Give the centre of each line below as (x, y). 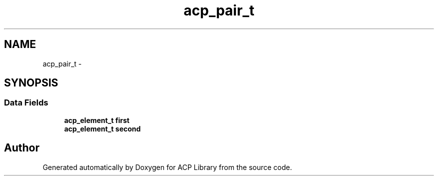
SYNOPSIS (31, 83)
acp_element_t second (102, 128)
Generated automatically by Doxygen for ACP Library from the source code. (167, 167)
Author (22, 148)
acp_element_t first (97, 120)
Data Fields (26, 103)
